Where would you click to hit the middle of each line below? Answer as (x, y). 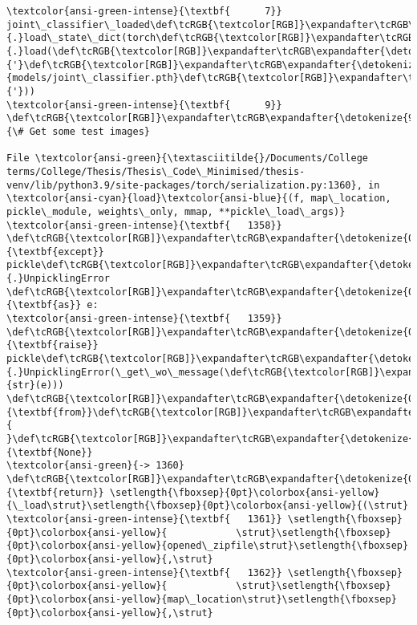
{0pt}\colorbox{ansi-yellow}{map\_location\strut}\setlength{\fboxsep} (202, 599)
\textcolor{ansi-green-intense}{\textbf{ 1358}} (144, 225)
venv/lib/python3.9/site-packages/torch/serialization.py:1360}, (184, 185)
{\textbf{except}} (55, 252)
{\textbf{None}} (50, 452)
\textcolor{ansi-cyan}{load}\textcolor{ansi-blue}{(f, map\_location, (199, 199)
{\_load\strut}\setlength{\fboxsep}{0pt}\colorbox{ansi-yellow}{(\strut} (208, 506)
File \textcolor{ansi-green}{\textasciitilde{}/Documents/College (188, 158)
